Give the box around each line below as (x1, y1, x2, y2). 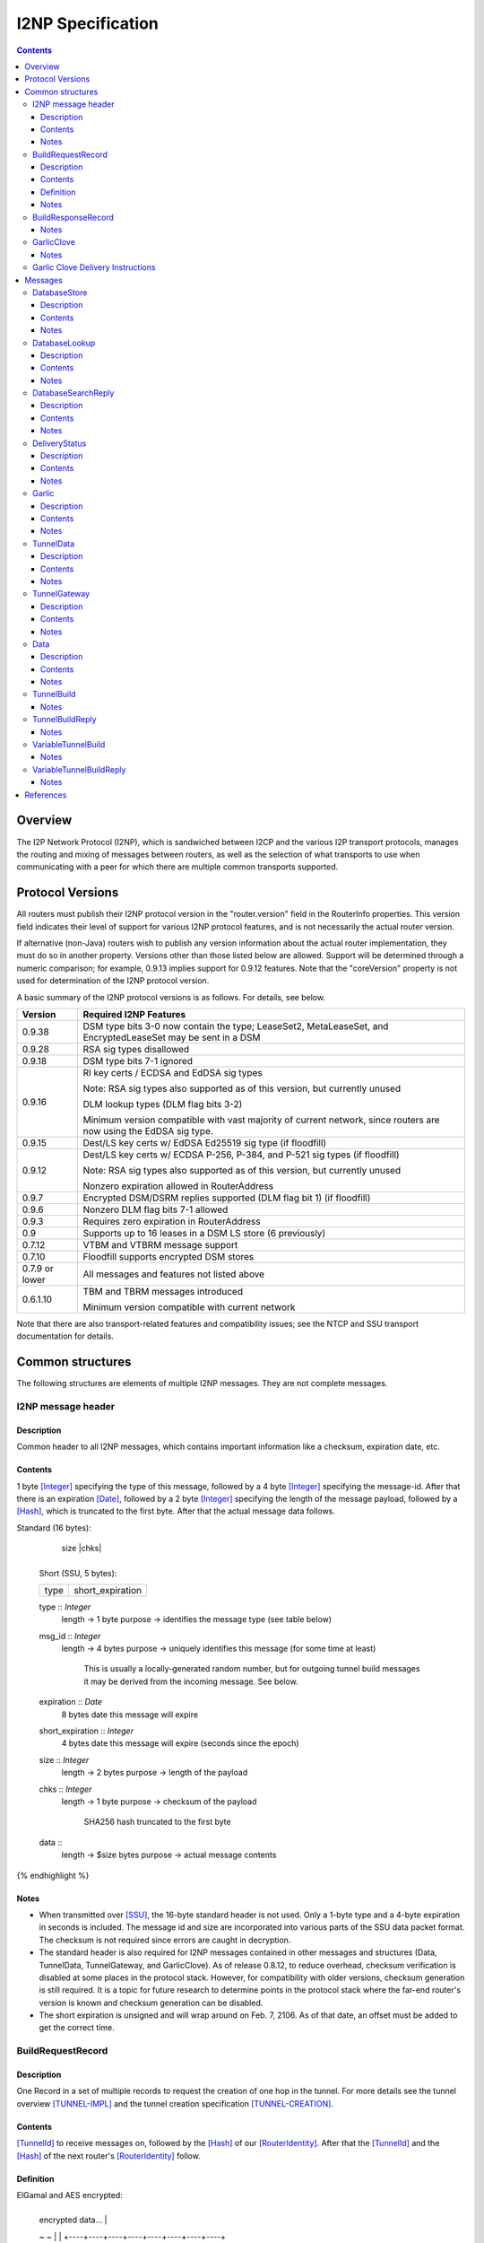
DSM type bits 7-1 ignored (82, 1054, 193, 1067)
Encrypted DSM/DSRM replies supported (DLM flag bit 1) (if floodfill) (82, 1191, 371, 1204)
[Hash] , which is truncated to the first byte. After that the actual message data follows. (16, 1506, 336, 1516)
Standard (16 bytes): (16, 1522, 91, 1533)
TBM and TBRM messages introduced (82, 1285, 244, 1297)
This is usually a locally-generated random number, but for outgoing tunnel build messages (83, 1663, 420, 1674)
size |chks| (61, 1543, 102, 1554)
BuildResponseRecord (32, 212, 114, 223)
